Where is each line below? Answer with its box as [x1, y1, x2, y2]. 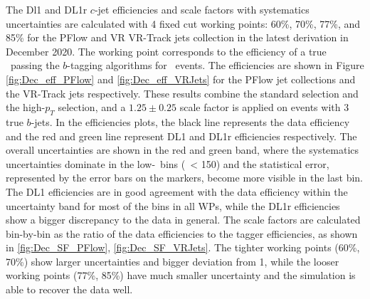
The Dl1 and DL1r [6, 2, 88, 16]
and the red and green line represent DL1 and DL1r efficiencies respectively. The [6, 128, 357, 143]
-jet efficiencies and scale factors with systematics [94, 2, 310, 16]
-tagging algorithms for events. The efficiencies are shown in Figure [67, 58, 364, 73]
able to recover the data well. [6, 282, 133, 297]
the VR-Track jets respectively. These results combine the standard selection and [6, 85, 359, 100]
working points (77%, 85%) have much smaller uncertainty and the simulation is [6, 268, 356, 283]
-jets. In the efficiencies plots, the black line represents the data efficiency [31, 114, 350, 129]
